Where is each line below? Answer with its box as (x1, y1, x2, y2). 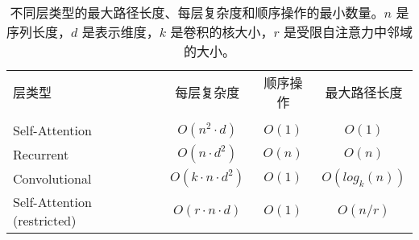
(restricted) (13, 211, 77, 230)
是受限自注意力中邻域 (283, 23, 413, 41)
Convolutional (13, 168, 92, 188)
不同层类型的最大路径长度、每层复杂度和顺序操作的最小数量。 (10, 3, 384, 22)
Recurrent (13, 144, 69, 163)
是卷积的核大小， (170, 23, 274, 41)
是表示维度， (81, 23, 160, 41)
